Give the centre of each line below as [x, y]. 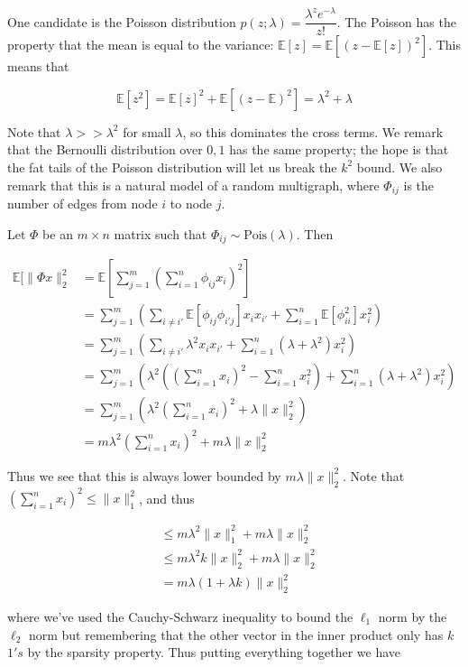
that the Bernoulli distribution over [105, 149]
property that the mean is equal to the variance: [141, 45]
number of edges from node [83, 203]
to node [191, 203]
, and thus [166, 497]
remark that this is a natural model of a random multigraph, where [193, 185]
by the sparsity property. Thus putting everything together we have [214, 652]
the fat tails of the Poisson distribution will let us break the [172, 167]
